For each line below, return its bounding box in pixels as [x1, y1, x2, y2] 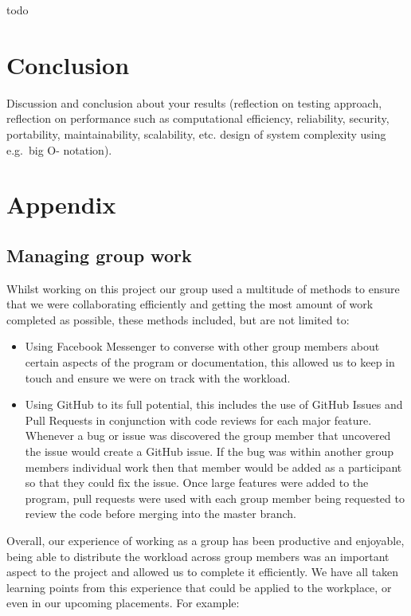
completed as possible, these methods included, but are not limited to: [6, 311, 350, 328]
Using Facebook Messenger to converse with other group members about [25, 338, 380, 355]
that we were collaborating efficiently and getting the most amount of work [6, 296, 374, 312]
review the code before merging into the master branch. [25, 505, 296, 522]
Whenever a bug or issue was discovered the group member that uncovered [25, 427, 391, 444]
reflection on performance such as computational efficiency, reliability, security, [6, 110, 389, 127]
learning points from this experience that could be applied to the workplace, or [6, 579, 392, 595]
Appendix [6, 188, 116, 221]
